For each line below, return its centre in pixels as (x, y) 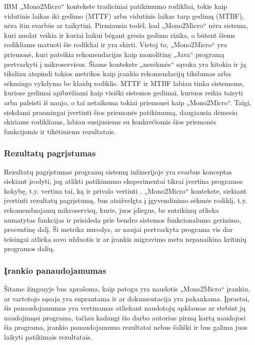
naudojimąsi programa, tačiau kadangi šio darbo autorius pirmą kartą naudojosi (125, 317)
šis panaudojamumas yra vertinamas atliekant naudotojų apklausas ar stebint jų (125, 308)
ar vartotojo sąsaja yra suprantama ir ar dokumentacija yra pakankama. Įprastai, (127, 298)
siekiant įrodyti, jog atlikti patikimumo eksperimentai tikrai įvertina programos (123, 181)
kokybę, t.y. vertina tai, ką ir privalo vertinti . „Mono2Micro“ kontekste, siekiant (125, 190)
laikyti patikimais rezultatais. (48, 337)
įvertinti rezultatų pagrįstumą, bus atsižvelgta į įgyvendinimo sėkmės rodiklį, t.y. (126, 200)
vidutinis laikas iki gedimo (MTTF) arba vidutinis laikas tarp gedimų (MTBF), (124, 15)
